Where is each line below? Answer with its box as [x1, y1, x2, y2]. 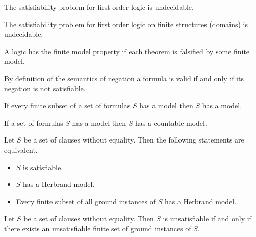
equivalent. [4, 144, 38, 155]
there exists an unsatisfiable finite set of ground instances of [4, 223, 191, 233]
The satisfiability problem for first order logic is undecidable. [4, 2, 194, 12]
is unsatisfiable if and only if [163, 213, 251, 224]
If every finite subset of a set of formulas [4, 100, 131, 111]
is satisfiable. [23, 161, 63, 172]
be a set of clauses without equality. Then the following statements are [23, 134, 244, 145]
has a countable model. [135, 117, 207, 128]
